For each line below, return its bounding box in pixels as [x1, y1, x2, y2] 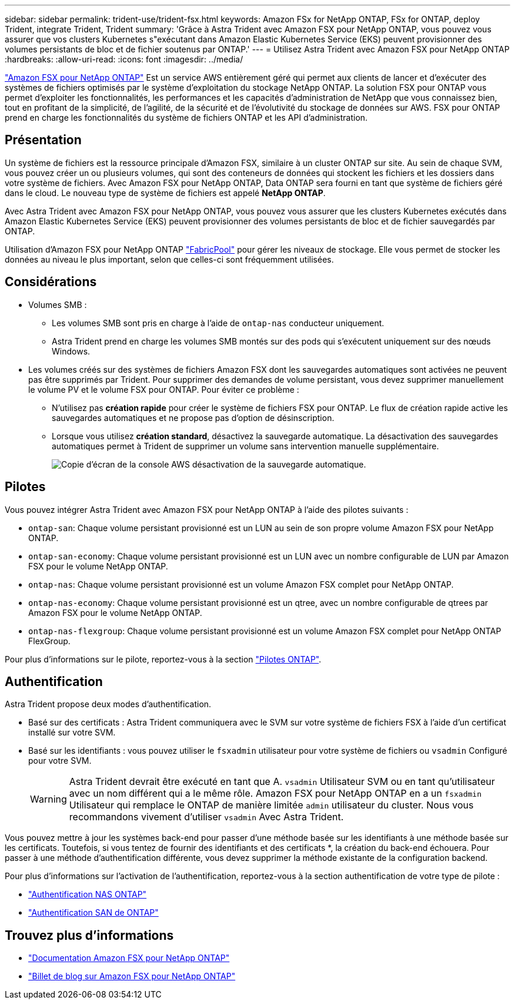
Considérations [5, 274, 97, 290]
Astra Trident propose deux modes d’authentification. [5, 699, 212, 710]
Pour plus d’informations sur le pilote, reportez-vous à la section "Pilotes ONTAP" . [5, 654, 322, 664]
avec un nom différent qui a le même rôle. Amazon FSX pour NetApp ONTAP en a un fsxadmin [69, 787, 481, 800]
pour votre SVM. [28, 756, 92, 766]
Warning [30, 793, 67, 806]
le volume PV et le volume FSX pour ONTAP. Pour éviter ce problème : [28, 384, 299, 395]
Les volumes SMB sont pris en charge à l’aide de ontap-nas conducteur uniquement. [52, 317, 384, 328]
